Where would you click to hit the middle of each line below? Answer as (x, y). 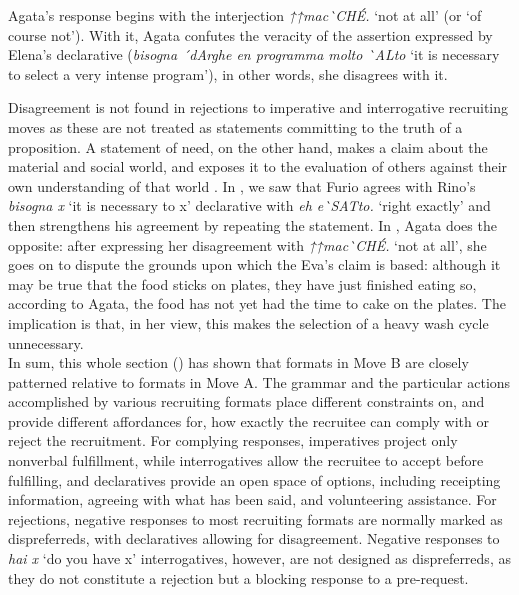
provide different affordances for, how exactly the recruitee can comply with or (248, 420)
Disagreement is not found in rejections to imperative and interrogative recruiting (258, 107)
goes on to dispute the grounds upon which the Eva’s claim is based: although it (254, 264)
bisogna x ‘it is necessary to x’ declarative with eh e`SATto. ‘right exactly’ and (249, 205)
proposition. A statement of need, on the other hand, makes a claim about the (248, 146)
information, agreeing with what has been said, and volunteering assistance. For (252, 499)
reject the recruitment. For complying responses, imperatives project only (233, 440)
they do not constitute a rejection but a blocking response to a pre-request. (238, 577)
